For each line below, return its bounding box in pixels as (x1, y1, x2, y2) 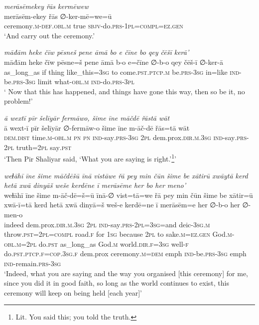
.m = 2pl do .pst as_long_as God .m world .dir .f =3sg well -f (14, 238, 189, 249)
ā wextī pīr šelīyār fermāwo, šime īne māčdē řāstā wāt (4, 112, 170, 123)
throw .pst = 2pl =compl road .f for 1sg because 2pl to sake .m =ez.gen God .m (4, 229, 232, 239)
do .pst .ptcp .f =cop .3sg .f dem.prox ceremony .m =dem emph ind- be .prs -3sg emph (4, 248, 247, 259)
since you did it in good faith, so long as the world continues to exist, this (4, 278, 230, 288)
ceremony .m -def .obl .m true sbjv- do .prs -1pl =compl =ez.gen (4, 20, 183, 31)
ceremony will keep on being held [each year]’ (4, 287, 142, 298)
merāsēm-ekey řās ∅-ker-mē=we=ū (4, 10, 112, 21)
